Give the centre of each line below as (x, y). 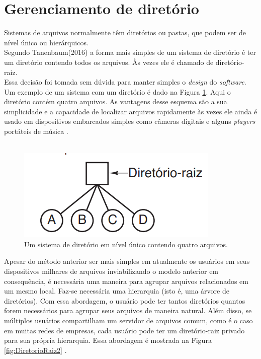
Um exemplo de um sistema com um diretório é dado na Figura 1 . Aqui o (117, 91)
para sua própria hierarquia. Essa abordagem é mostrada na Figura (108, 340)
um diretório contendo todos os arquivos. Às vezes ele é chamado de (109, 62)
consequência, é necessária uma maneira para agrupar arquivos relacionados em (126, 281)
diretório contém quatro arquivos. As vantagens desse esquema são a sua (116, 101)
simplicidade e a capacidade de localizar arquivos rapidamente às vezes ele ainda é (131, 111)
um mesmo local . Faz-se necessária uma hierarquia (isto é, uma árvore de (117, 291)
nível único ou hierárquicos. (46, 42)
